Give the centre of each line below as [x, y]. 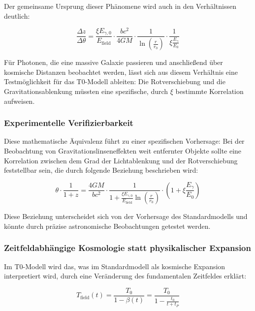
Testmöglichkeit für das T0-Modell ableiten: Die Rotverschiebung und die [115, 81]
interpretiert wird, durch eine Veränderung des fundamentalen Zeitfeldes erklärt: [125, 276]
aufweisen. [19, 101]
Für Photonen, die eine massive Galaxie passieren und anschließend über [113, 62]
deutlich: [17, 16]
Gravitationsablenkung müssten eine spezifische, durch [86, 91]
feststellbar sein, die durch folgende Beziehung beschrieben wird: [101, 170]
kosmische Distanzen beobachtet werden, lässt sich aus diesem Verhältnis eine [121, 72]
